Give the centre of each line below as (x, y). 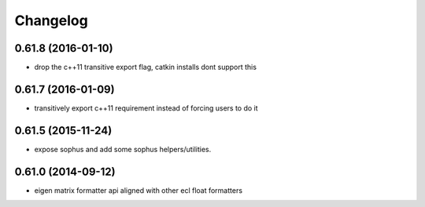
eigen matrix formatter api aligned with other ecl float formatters (139, 190)
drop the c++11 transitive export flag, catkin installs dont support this (146, 67)
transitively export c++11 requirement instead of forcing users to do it (146, 108)
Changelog (51, 20)
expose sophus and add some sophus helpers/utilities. (123, 149)
